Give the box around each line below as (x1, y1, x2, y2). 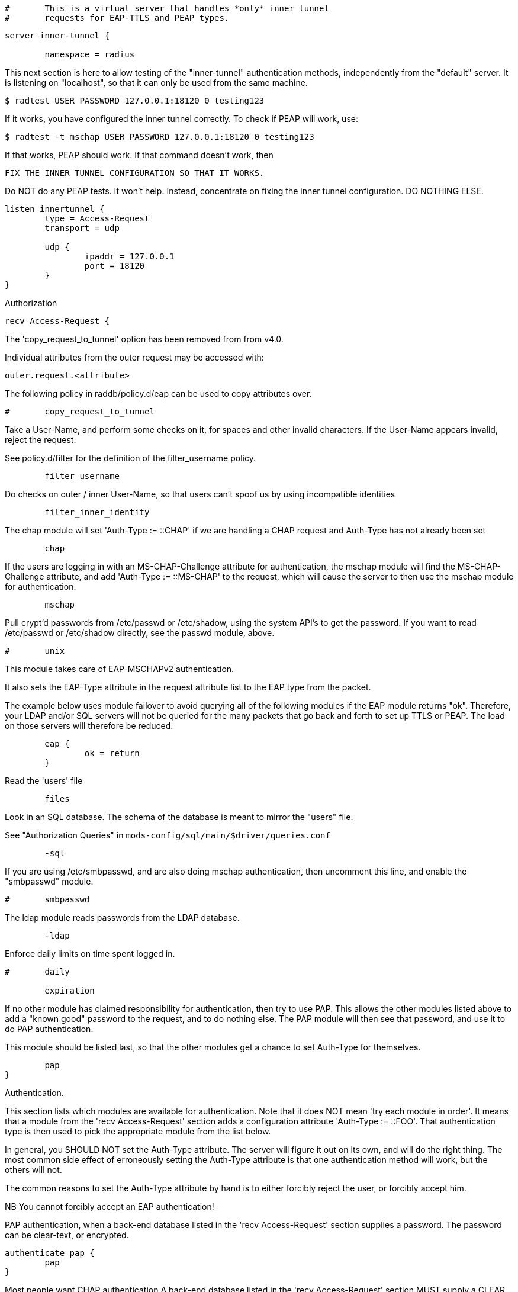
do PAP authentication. (5, 1024, 94, 1034)
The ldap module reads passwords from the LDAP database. (5, 912, 240, 923)
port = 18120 (84, 261, 145, 271)
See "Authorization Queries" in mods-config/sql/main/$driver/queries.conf (5, 830, 330, 840)
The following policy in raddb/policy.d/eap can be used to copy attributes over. (5, 388, 312, 398)
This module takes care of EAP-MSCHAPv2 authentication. (5, 664, 234, 674)
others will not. (5, 1165, 62, 1175)
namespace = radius (44, 50, 135, 59)
